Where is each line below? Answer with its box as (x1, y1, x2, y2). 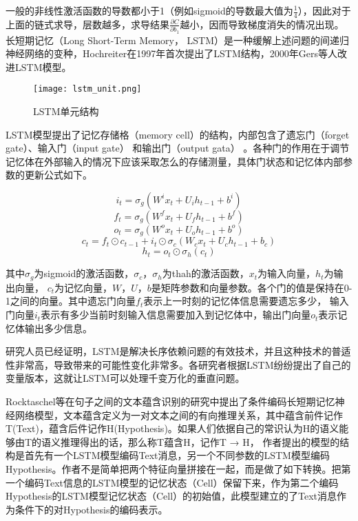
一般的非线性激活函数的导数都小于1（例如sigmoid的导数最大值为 (6, 3, 293, 17)
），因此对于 (297, 3, 351, 17)
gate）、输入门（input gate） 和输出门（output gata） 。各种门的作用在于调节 (6, 141, 350, 155)
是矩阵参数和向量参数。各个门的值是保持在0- (151, 280, 352, 294)
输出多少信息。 (24, 320, 92, 335)
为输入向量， (257, 266, 316, 280)
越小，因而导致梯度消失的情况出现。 (180, 17, 344, 31)
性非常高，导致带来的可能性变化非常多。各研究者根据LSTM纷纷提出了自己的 (6, 357, 351, 371)
